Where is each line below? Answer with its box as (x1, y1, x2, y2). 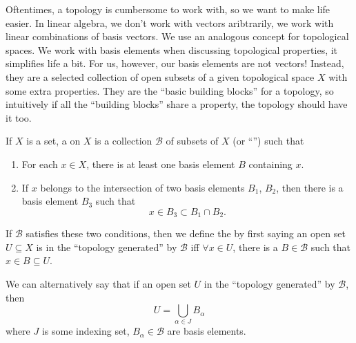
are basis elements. (167, 324, 246, 338)
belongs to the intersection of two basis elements (40, 180, 245, 194)
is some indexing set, (41, 324, 130, 338)
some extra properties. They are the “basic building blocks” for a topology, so (6, 83, 334, 98)
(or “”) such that (233, 133, 304, 148)
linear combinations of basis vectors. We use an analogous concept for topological (6, 29, 349, 44)
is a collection (95, 133, 152, 148)
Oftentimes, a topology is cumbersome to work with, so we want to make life (6, 2, 330, 16)
